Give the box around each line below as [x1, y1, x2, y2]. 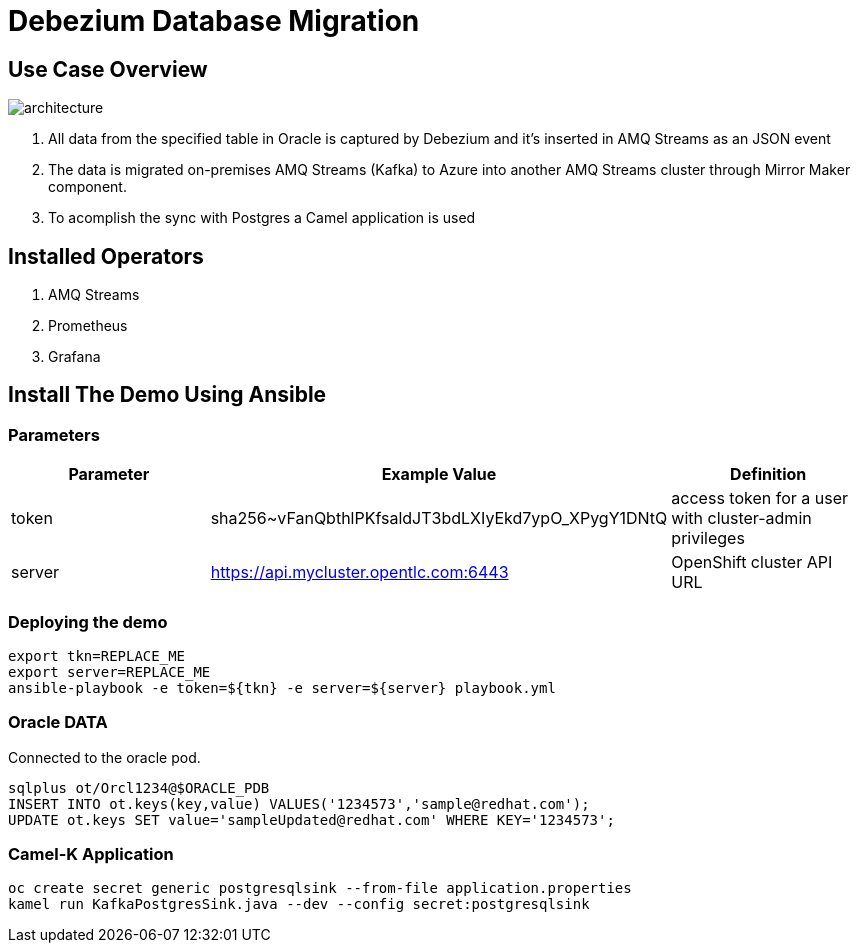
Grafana [48, 348, 101, 366]
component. [48, 178, 127, 196]
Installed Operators [8, 243, 204, 269]
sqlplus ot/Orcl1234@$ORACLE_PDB [8, 779, 270, 796]
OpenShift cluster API [671, 552, 833, 573]
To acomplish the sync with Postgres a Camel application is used [48, 209, 476, 227]
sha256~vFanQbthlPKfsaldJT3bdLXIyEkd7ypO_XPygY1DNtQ [210, 508, 668, 529]
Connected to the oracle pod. [8, 748, 201, 766]
